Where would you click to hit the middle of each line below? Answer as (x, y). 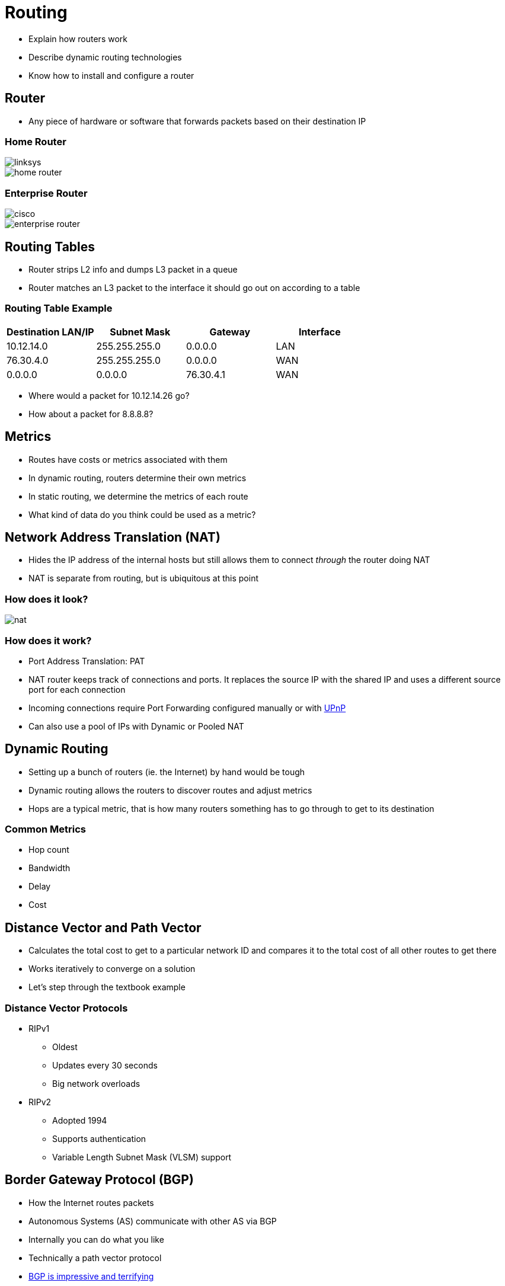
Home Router (36, 141)
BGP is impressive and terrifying (91, 1276)
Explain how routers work (78, 39)
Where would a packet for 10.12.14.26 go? (109, 395)
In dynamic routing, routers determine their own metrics (138, 478)
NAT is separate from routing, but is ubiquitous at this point (144, 578)
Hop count (49, 850)
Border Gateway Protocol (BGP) (99, 1180)
